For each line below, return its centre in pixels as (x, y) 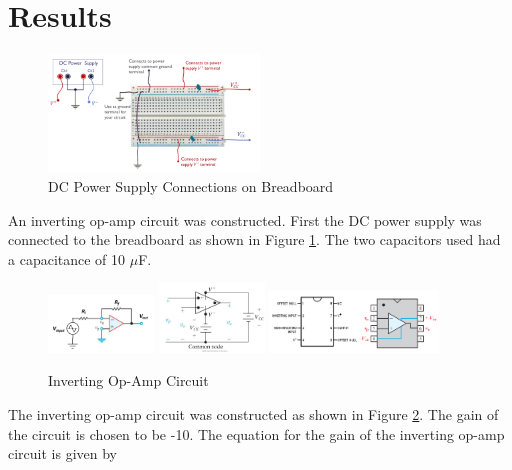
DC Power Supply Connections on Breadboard (191, 186)
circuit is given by (63, 453)
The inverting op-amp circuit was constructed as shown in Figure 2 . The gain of (253, 414)
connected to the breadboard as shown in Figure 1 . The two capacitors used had (254, 239)
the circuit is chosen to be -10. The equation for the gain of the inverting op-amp (256, 433)
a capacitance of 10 (67, 258)
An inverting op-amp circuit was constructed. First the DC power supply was (245, 219)
